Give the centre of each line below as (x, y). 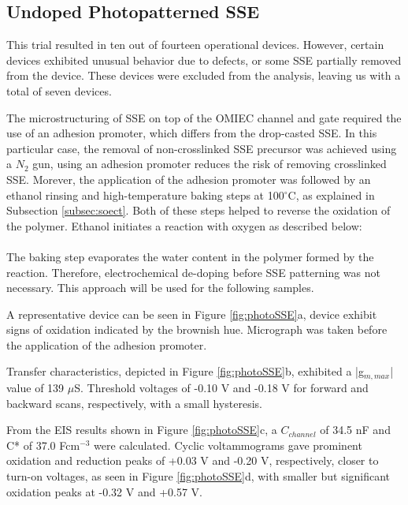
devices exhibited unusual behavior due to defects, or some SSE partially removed (204, 60)
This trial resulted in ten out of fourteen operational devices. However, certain (195, 45)
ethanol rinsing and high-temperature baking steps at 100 (145, 195)
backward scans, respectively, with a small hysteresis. (134, 403)
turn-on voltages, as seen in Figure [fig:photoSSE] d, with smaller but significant (198, 475)
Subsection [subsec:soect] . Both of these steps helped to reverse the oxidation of (198, 210)
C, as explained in (331, 195)
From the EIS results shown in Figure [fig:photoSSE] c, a (142, 430)
